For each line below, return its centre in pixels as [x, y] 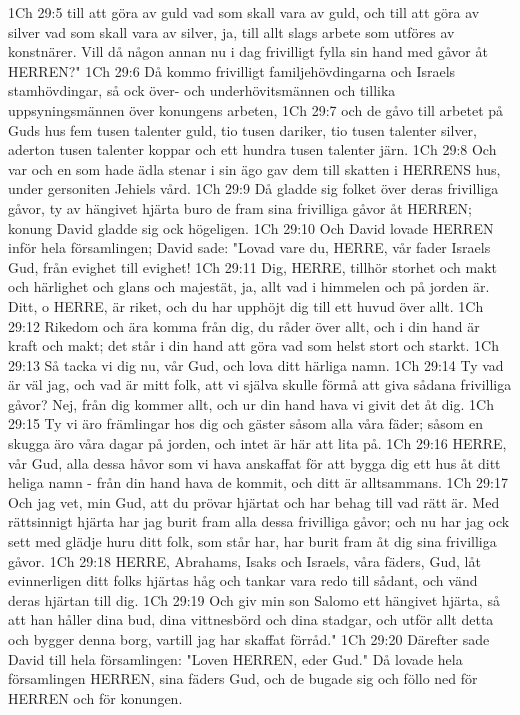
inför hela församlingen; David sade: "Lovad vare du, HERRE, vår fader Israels [249, 247]
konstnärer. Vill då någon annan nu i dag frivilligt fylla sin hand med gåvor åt [248, 51]
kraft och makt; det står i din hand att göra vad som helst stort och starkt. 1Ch [253, 345]
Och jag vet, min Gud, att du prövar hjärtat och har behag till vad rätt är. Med [254, 501]
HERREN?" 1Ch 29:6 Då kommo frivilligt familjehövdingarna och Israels [232, 70]
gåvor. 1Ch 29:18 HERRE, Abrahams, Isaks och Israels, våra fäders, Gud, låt [244, 560]
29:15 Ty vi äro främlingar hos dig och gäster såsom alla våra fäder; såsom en [246, 423]
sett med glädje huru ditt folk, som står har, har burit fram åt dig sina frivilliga [252, 541]
